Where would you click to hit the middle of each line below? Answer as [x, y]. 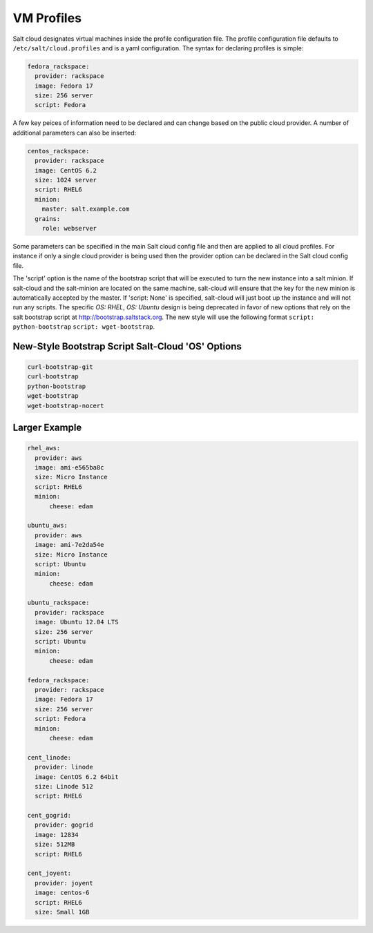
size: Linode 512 [64, 786]
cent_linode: [49, 757]
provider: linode [64, 767]
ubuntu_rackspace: [58, 603]
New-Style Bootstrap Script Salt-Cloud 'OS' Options [127, 346]
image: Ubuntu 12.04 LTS [77, 622]
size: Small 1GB [62, 912]
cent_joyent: [49, 873]
